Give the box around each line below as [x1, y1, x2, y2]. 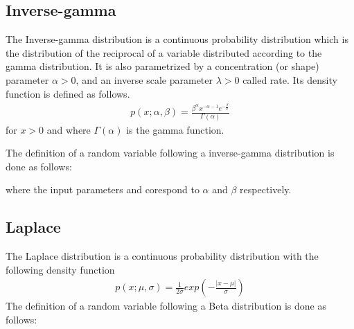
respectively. [240, 182, 292, 197]
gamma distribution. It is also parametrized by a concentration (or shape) [6, 59, 319, 73]
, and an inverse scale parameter [76, 72, 213, 87]
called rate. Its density [242, 72, 337, 87]
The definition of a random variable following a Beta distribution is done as [6, 299, 326, 313]
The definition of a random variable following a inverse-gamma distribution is [6, 145, 335, 160]
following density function [6, 262, 115, 276]
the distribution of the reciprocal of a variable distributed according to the [6, 45, 322, 60]
